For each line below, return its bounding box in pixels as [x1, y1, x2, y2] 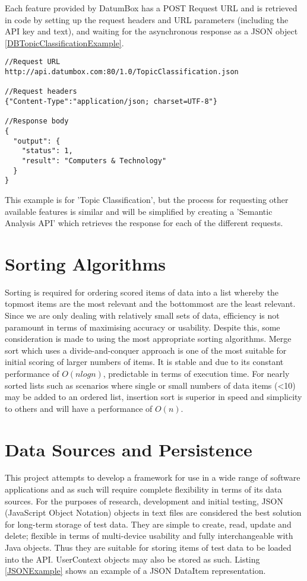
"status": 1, [21, 147, 73, 155]
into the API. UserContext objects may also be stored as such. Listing [5, 553, 260, 565]
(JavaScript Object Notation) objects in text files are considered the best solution [5, 506, 302, 519]
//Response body [5, 117, 69, 126]
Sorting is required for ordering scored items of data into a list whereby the [5, 285, 279, 298]
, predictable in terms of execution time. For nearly [103, 367, 290, 379]
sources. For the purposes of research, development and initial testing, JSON [5, 494, 283, 507]
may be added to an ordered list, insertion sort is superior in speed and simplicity [5, 390, 302, 403]
